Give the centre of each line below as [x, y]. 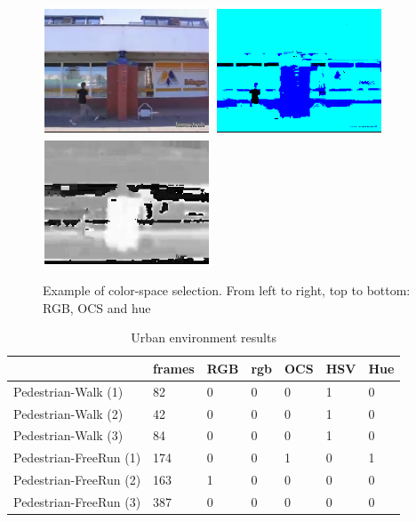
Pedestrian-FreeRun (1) [77, 458]
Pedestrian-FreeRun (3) [77, 501]
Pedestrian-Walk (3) [68, 435]
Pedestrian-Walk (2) [68, 413]
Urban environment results [204, 337]
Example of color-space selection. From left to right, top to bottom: [227, 290]
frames [174, 368]
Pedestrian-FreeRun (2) [77, 480]
